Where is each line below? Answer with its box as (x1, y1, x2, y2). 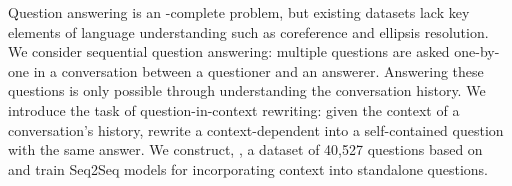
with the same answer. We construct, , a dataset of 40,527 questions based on (8, 139, 483, 160)
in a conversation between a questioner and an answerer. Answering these (33, 60, 484, 81)
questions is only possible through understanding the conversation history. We (8, 80, 486, 101)
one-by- (454, 41, 500, 62)
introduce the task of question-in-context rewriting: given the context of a (8, 99, 460, 120)
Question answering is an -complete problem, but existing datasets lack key (8, 2, 470, 22)
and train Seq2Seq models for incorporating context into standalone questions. (8, 158, 489, 179)
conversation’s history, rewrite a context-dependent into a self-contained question (8, 119, 504, 140)
